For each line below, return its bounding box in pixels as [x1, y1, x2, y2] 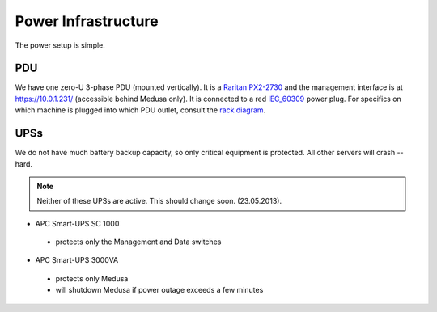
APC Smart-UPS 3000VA [35, 255, 119, 265]
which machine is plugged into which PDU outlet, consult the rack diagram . [15, 105, 266, 115]
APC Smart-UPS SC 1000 [35, 218, 120, 228]
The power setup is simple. [15, 40, 105, 50]
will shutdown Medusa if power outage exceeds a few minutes [55, 285, 264, 295]
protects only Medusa [55, 273, 129, 283]
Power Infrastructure [15, 12, 159, 30]
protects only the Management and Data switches [55, 237, 222, 247]
